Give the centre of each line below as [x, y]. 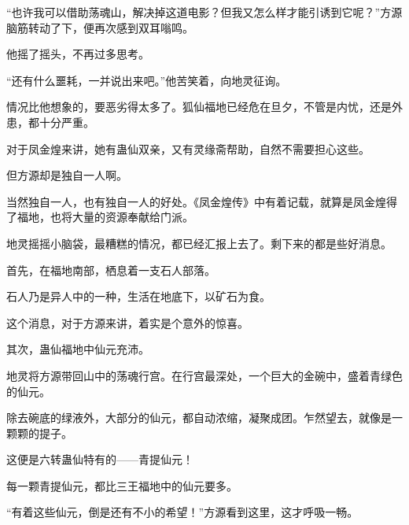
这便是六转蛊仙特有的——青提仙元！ [100, 459]
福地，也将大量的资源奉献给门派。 [105, 217]
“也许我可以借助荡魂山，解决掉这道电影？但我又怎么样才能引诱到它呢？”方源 [204, 12]
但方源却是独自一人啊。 [67, 175]
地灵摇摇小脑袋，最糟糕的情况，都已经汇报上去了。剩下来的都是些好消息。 [199, 243]
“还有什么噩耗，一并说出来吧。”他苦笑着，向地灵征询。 [147, 80]
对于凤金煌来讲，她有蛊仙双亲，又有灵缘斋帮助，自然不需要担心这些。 [188, 148]
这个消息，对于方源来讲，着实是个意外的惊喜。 [127, 322]
